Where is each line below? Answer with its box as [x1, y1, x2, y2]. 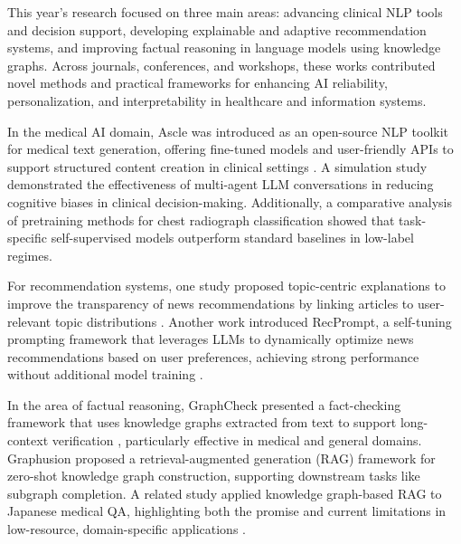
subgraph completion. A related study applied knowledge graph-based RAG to [7, 483, 442, 502]
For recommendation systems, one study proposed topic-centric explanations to [7, 276, 446, 295]
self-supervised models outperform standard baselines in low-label [51, 228, 414, 247]
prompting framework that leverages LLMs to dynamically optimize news [7, 329, 414, 348]
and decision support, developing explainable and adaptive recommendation [7, 20, 427, 39]
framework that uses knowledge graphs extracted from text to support [7, 413, 397, 432]
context [7, 431, 49, 450]
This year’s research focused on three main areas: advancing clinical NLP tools [7, 3, 443, 21]
